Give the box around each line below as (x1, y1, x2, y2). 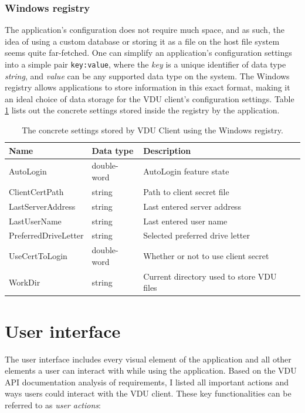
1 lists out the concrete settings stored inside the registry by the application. (5, 104, 280, 116)
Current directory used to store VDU (143, 270, 277, 282)
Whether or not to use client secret (143, 250, 269, 262)
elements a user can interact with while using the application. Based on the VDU (5, 364, 297, 377)
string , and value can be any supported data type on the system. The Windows (5, 69, 290, 82)
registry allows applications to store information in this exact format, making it (5, 81, 290, 93)
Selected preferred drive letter (143, 229, 250, 241)
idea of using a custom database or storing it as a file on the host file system (5, 35, 280, 47)
